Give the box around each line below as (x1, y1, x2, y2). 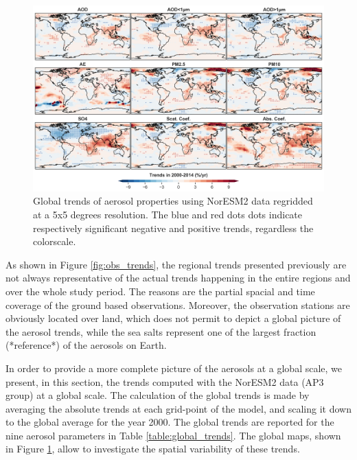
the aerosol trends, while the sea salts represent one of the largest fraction (5, 324, 316, 338)
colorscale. (33, 234, 76, 249)
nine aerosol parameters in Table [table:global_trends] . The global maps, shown (5, 428, 341, 442)
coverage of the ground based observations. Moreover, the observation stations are (5, 297, 350, 312)
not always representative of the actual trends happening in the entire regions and (5, 271, 351, 285)
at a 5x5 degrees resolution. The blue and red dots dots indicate (33, 207, 303, 221)
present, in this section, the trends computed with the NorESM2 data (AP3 (5, 374, 324, 389)
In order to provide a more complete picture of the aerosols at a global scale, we (5, 360, 343, 375)
